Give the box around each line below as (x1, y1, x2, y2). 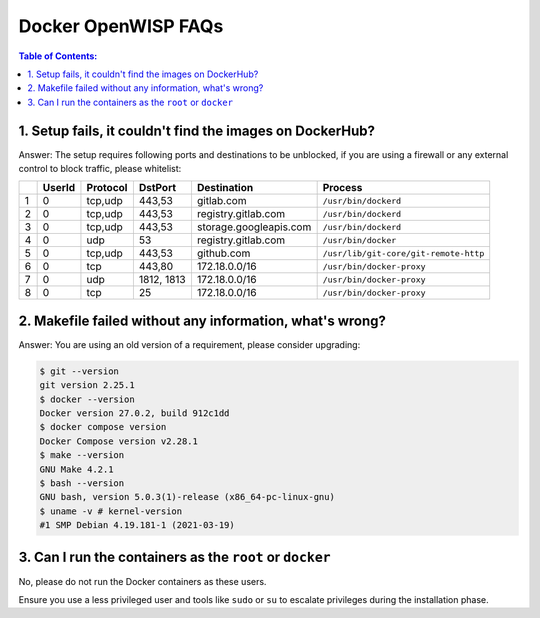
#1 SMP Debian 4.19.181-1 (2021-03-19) (39, 520, 235, 531)
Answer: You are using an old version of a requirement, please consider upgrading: (18, 338, 361, 350)
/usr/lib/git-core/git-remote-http (322, 248, 485, 259)
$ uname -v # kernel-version (39, 505, 183, 517)
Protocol (86, 181, 128, 195)
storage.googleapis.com (196, 220, 312, 234)
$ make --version (39, 450, 125, 461)
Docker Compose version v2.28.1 (39, 435, 199, 447)
